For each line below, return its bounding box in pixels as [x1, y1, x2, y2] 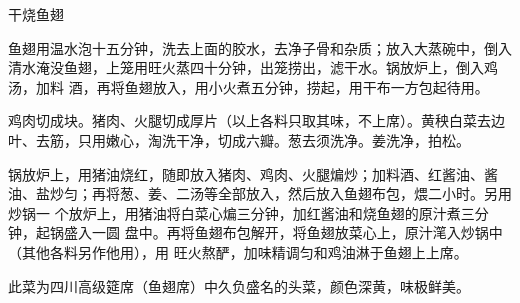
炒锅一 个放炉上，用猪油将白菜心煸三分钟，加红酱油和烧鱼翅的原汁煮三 [8, 202, 475, 223]
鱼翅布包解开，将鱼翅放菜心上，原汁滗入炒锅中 [194, 222, 503, 243]
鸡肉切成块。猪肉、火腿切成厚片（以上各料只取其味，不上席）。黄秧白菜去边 [8, 110, 505, 131]
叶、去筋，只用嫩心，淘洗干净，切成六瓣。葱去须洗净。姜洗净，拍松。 [8, 129, 470, 150]
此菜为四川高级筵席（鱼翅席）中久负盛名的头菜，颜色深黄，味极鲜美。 [8, 275, 470, 296]
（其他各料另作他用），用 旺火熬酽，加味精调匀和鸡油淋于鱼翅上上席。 [8, 241, 468, 262]
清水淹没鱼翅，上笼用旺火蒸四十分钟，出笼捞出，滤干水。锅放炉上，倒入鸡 [8, 57, 498, 78]
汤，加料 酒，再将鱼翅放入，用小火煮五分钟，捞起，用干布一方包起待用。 [8, 76, 489, 97]
